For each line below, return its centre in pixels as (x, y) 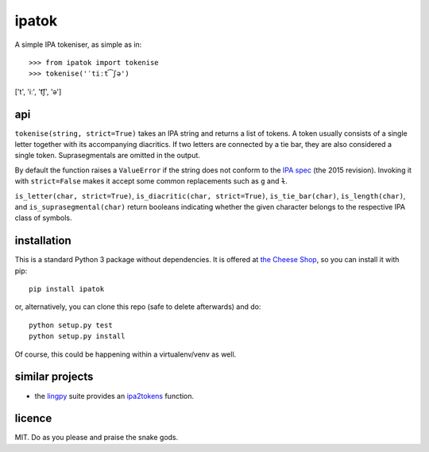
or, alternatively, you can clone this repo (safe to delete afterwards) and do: (138, 307)
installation (43, 241)
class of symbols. (43, 218)
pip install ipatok (67, 289)
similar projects (54, 377)
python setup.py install (77, 336)
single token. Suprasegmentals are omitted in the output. (107, 156)
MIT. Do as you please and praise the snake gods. (97, 438)
